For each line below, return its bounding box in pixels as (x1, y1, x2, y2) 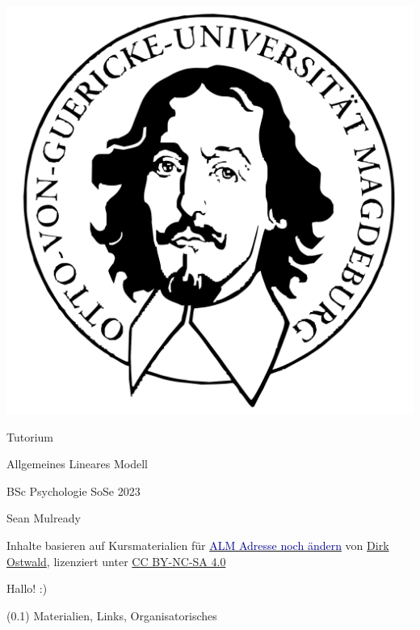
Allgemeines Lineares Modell (6, 455, 148, 472)
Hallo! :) (6, 580, 48, 597)
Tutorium (6, 428, 54, 445)
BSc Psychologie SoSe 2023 (6, 482, 141, 499)
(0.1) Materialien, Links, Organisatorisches (6, 607, 217, 624)
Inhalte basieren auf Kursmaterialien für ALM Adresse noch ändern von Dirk (6, 536, 389, 553)
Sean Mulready (6, 509, 81, 526)
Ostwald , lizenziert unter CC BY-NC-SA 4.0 (6, 552, 226, 569)
